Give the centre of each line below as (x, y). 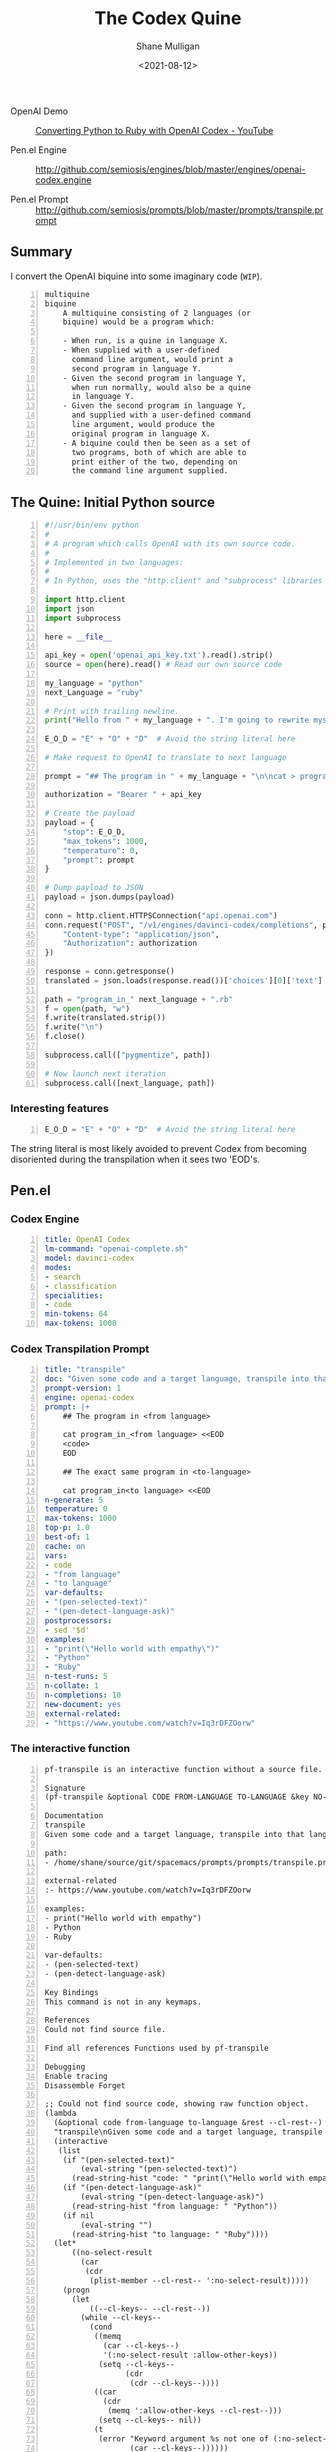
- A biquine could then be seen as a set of (157, 443)
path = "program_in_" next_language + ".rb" (138, 999)
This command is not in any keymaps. (123, 2002)
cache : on (65, 1546)
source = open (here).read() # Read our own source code (163, 665)
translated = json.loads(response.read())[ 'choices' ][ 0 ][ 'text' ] (183, 980)
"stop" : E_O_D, (94, 832)
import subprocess (83, 618)
